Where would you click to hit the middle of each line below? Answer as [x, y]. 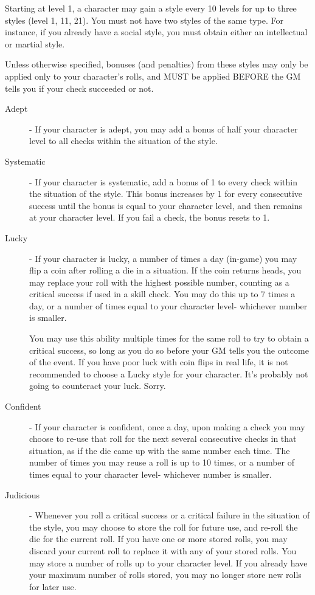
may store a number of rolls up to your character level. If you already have [168, 562]
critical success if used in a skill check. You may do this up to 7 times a [162, 294]
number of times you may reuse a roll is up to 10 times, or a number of [162, 462]
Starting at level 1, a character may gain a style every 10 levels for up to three [151, 8]
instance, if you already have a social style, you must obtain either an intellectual [156, 32]
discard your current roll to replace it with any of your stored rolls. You [163, 550]
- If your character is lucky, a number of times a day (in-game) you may [163, 258]
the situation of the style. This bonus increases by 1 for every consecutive [166, 194]
